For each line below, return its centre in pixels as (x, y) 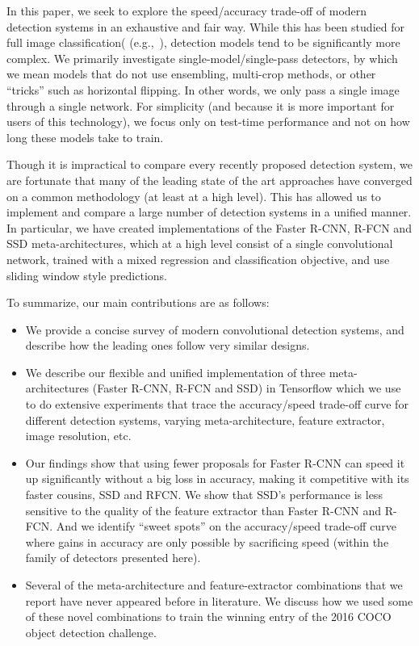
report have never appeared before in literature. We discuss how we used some (219, 600)
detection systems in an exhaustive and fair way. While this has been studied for (205, 26)
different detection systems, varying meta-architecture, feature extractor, (205, 419)
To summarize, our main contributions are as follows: (138, 302)
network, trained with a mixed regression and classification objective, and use (198, 259)
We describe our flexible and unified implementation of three (176, 372)
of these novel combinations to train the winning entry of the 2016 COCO (208, 617)
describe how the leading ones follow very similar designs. (168, 345)
